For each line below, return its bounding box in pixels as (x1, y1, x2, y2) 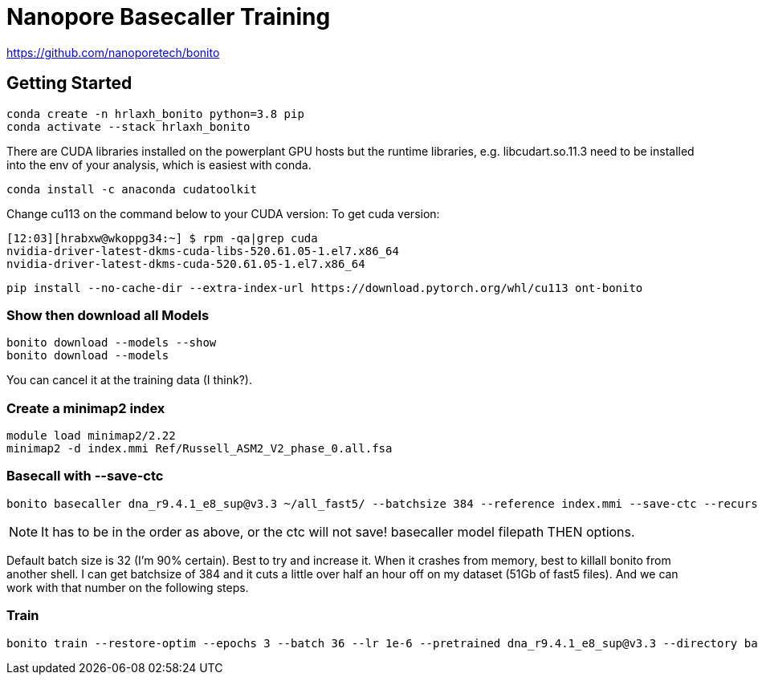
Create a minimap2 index (6, 399, 165, 416)
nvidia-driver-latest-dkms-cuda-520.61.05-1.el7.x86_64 (6, 257, 365, 270)
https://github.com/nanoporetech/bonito (6, 45, 220, 59)
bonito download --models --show (6, 336, 217, 350)
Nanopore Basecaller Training (6, 3, 331, 30)
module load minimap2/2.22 (6, 429, 176, 443)
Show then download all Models (6, 306, 210, 323)
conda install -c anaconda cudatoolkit (6, 182, 257, 196)
